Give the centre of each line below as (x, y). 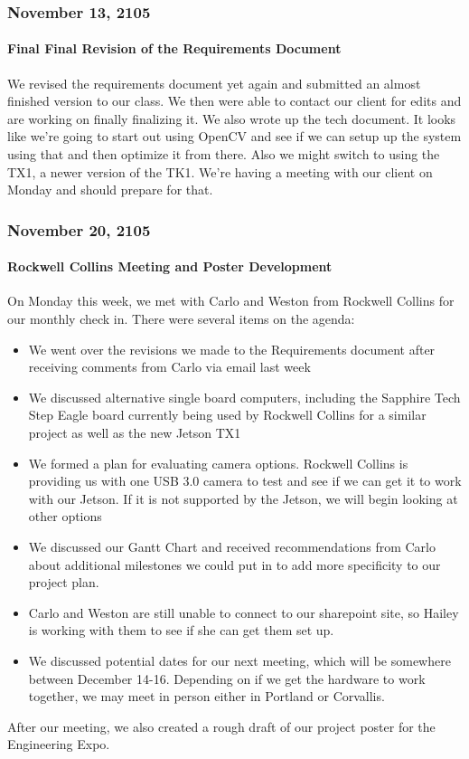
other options (65, 516)
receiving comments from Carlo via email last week (169, 367)
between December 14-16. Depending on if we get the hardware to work (227, 678)
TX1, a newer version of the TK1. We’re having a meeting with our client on (220, 171)
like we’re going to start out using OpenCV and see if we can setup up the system (234, 136)
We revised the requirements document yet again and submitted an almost (214, 83)
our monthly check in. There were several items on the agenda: (181, 319)
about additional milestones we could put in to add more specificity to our (234, 564)
